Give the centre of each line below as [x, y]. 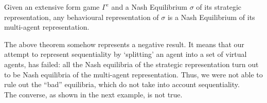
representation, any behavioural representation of [82, 17]
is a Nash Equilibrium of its [211, 17]
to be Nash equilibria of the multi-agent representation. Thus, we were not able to [133, 74]
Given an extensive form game [52, 7]
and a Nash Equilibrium [149, 7]
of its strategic [219, 7]
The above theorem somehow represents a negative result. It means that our [124, 44]
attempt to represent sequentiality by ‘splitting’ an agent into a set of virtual [126, 54]
